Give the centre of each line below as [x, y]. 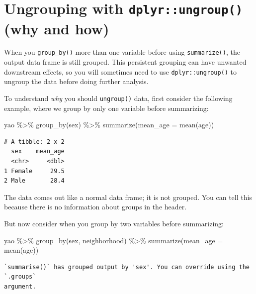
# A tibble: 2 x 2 [34, 142]
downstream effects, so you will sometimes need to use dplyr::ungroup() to [121, 71]
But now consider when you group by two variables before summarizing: [114, 223]
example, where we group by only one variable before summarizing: [106, 108]
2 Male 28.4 [34, 181]
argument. [20, 286]
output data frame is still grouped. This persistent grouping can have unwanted [125, 62]
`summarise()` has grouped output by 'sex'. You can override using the [127, 267]
